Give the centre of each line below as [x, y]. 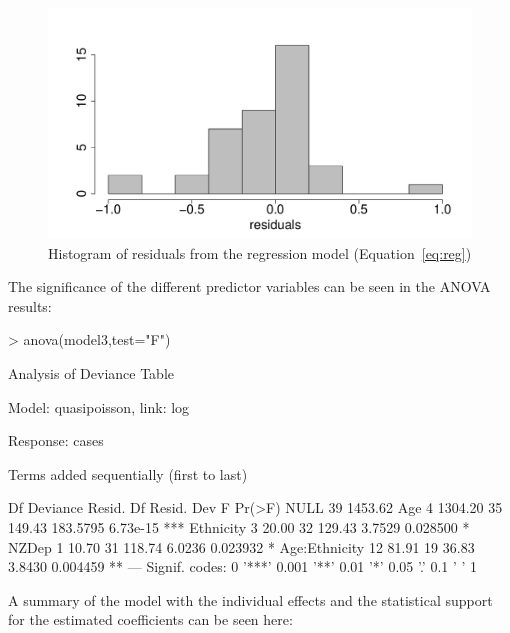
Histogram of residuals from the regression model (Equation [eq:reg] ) [260, 252]
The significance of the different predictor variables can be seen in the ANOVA [249, 286]
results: [30, 305]
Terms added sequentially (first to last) [128, 473]
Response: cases [56, 440]
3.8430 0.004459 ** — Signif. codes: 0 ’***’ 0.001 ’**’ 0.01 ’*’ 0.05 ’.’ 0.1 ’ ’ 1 [243, 566]
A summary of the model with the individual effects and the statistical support [250, 599]
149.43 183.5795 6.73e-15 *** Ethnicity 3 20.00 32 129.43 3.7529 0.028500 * [239, 526]
